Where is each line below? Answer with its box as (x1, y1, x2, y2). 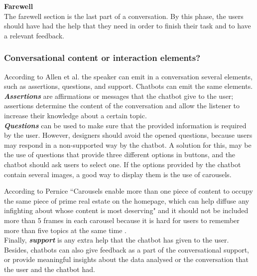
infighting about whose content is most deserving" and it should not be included (4, 205, 249, 216)
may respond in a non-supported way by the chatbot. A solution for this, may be (4, 139, 252, 150)
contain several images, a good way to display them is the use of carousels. (4, 169, 232, 179)
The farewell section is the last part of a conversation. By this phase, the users (4, 10, 244, 21)
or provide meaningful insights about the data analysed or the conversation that (4, 254, 249, 265)
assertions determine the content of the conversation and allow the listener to (4, 100, 240, 111)
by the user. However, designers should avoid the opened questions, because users (4, 130, 253, 140)
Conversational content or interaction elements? (4, 51, 201, 64)
